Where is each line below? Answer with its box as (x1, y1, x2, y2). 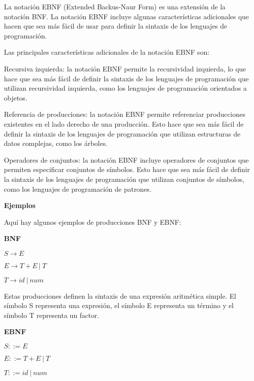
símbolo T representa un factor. (4, 310, 99, 320)
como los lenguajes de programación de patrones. (4, 183, 152, 194)
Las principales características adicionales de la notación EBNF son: (4, 47, 210, 57)
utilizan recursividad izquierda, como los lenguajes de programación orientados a (4, 83, 247, 93)
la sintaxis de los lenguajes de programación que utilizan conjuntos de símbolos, (4, 173, 244, 184)
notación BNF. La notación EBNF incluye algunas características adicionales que (4, 11, 249, 21)
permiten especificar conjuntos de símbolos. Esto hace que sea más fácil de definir (4, 164, 250, 174)
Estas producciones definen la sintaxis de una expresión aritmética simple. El (4, 290, 236, 301)
